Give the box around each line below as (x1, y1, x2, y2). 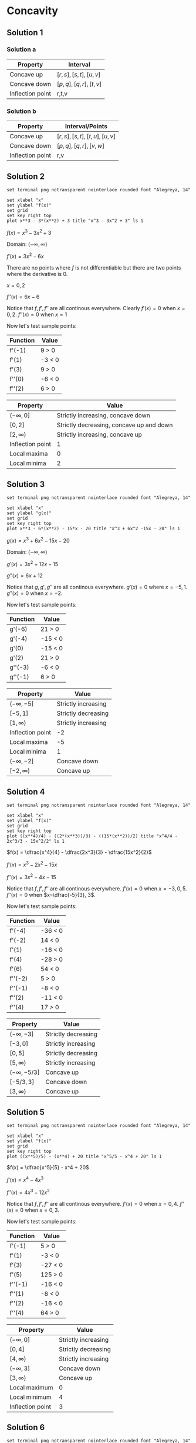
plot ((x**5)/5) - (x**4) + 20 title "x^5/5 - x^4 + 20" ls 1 (6, 1153, 162, 1160)
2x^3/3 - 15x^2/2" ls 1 (6, 839, 65, 844)
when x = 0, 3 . (25, 1206, 59, 1213)
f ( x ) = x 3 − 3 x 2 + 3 (6, 228, 52, 236)
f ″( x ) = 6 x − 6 (6, 293, 40, 301)
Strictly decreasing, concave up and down (56, 421, 173, 429)
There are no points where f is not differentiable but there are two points (6, 264, 181, 271)
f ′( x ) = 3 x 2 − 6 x (6, 252, 44, 260)
